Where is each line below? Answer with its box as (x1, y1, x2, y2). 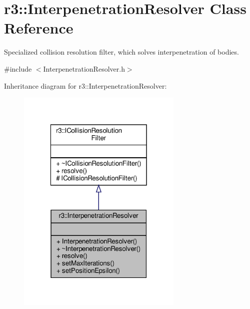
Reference (4, 18, 73, 38)
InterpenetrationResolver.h (43, 63, 125, 74)
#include (4, 63, 32, 74)
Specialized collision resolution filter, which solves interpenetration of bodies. (4, 47, 239, 57)
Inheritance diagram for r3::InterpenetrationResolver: (4, 80, 167, 91)
